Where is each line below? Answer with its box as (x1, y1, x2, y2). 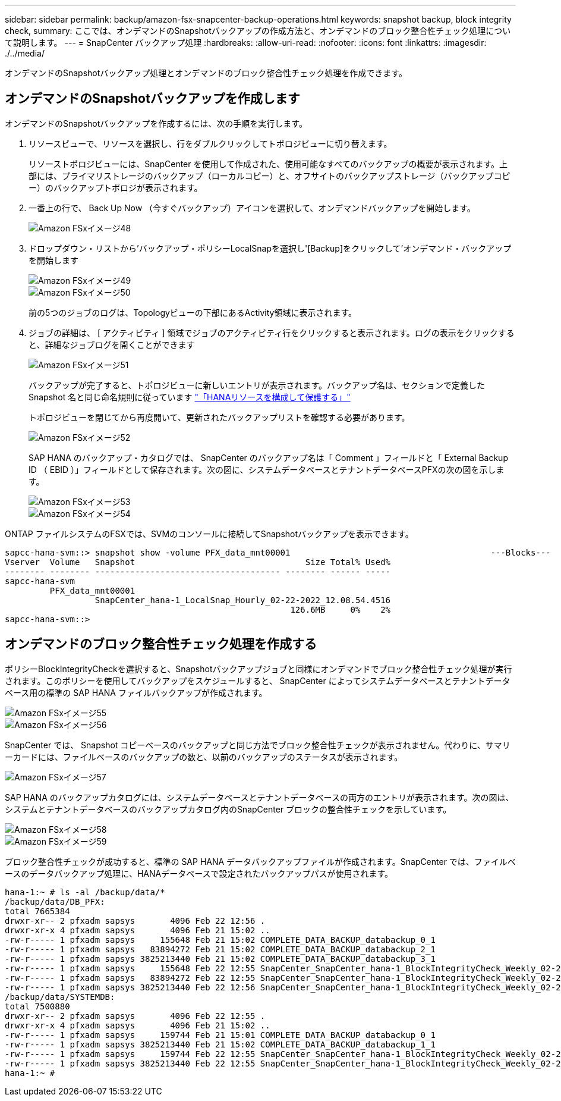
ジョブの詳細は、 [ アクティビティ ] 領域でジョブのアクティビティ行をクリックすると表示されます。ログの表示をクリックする (29, 327, 515, 338)
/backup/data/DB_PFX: (5, 896, 105, 906)
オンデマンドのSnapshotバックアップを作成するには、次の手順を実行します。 (5, 118, 307, 128)
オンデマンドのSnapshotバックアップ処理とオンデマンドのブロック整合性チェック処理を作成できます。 (5, 68, 407, 78)
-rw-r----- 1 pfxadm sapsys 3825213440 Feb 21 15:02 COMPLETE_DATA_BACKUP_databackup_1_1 (5, 1039, 436, 1049)
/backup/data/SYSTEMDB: (5, 992, 115, 1002)
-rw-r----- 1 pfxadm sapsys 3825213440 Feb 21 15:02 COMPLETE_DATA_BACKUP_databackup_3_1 (5, 953, 436, 964)
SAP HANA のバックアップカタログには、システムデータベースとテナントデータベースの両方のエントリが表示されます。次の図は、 (5, 792, 514, 802)
